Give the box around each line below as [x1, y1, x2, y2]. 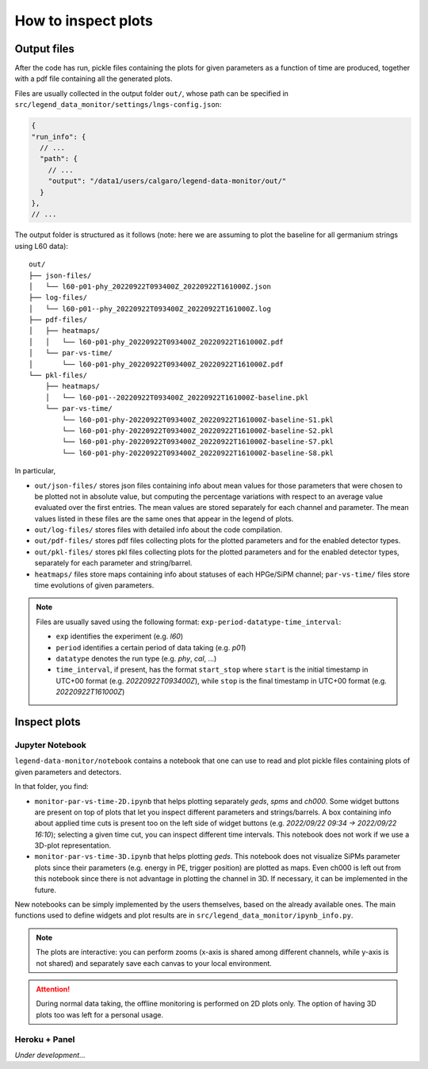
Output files [14, 42, 75, 56]
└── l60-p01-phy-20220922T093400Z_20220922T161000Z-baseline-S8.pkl [62, 448, 334, 458]
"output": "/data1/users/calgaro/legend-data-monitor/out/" [48, 177, 287, 186]
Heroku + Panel [14, 1033, 75, 1044]
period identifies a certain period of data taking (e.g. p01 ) [55, 642, 246, 652]
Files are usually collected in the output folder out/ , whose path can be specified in [14, 88, 289, 98]
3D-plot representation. [34, 841, 112, 850]
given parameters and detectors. [14, 767, 122, 776]
